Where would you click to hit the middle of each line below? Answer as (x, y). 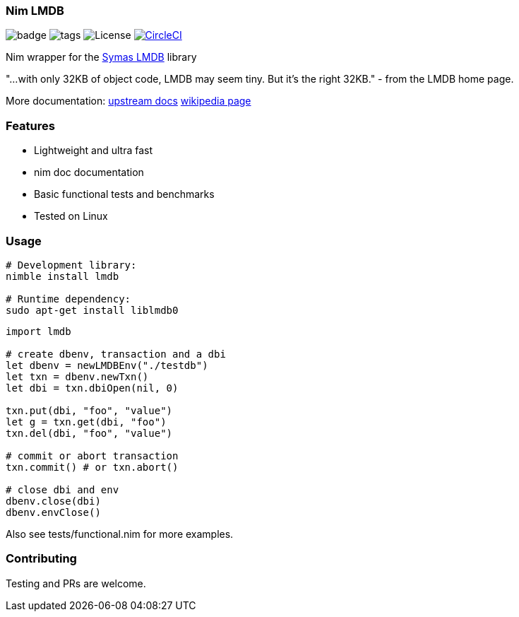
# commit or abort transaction (92, 456)
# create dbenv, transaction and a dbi (116, 354)
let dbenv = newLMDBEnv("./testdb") (107, 365)
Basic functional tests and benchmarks (124, 194)
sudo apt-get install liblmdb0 (92, 310)
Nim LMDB (35, 11)
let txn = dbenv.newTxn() (77, 376)
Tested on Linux (71, 216)
